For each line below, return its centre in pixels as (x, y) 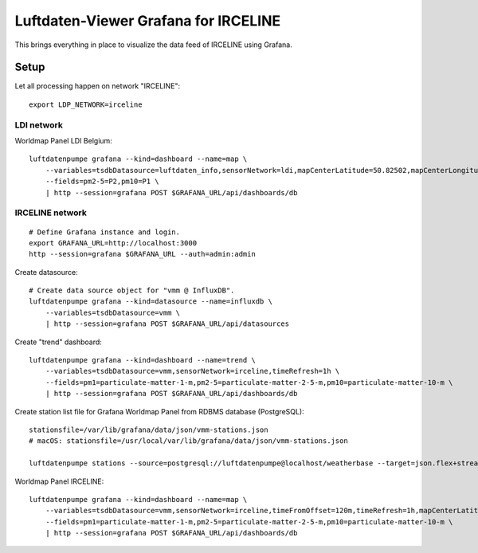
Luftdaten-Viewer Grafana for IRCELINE (148, 21)
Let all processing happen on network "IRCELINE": (98, 86)
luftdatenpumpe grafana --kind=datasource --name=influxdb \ (151, 302)
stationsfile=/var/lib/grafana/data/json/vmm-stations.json (149, 429)
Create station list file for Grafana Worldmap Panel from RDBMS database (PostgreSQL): (159, 411)
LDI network (39, 125)
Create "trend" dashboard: (59, 342)
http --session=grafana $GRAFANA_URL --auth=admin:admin (143, 254)
